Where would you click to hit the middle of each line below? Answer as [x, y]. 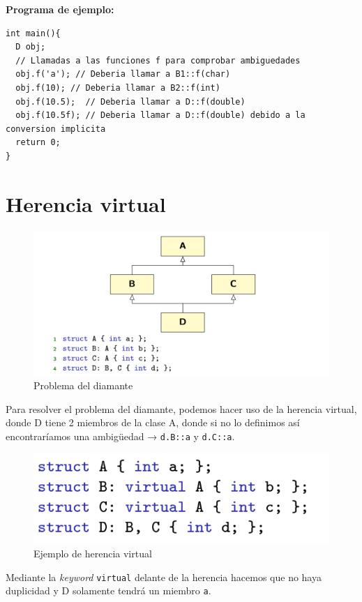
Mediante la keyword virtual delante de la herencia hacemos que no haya [164, 577]
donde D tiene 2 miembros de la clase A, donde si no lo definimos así [153, 422]
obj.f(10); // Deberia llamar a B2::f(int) [118, 88]
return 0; [38, 143]
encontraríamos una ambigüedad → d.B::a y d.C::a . [120, 436]
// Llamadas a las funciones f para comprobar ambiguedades [158, 60]
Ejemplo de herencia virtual [93, 554]
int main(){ [33, 33]
